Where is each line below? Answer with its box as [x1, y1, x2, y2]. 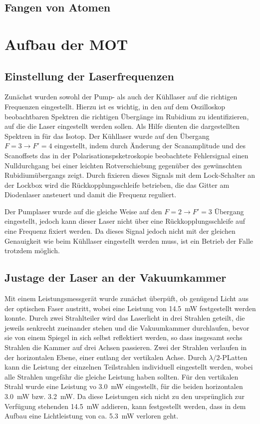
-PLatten [220, 352, 248, 362]
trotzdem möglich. [4, 245, 60, 256]
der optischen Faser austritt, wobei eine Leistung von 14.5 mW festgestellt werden [4, 303, 256, 313]
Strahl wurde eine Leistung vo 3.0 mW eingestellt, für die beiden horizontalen [4, 381, 243, 392]
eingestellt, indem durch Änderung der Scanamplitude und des [54, 140, 246, 151]
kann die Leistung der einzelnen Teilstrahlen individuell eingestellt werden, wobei [4, 362, 253, 372]
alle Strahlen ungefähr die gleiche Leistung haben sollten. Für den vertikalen [4, 371, 239, 382]
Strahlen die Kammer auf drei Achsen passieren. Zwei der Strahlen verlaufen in [4, 342, 247, 353]
